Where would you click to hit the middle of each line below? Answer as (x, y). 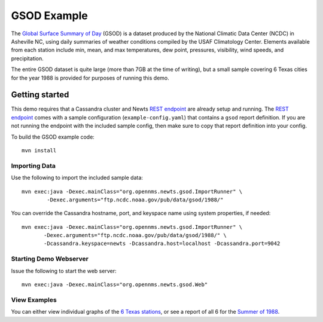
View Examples (34, 300)
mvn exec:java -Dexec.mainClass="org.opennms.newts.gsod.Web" (115, 284)
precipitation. (28, 58)
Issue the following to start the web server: (64, 271)
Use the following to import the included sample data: (77, 178)
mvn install (39, 150)
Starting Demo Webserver (50, 259)
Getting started (40, 95)
